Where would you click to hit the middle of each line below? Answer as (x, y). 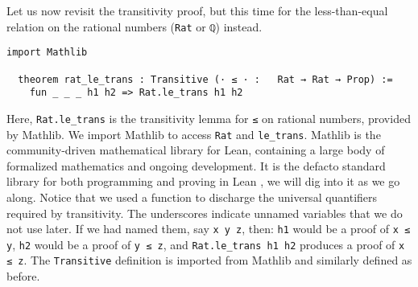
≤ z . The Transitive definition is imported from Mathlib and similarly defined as (209, 260)
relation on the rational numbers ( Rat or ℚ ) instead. (135, 26)
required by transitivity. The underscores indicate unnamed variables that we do (205, 213)
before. (23, 276)
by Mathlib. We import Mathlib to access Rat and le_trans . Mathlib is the (194, 134)
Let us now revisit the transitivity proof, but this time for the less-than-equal (197, 10)
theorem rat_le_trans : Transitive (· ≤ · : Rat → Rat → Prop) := (205, 79)
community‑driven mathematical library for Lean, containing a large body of (196, 150)
